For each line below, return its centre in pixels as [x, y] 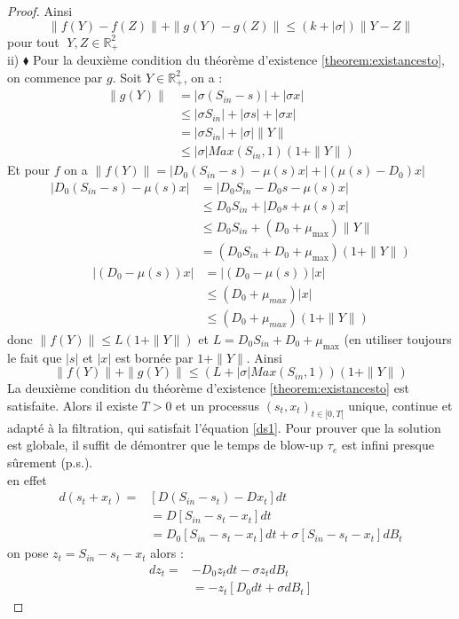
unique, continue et [400, 406]
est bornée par [154, 357]
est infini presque [388, 445]
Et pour [29, 170]
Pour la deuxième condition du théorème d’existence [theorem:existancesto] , [238, 60]
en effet [27, 479]
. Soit [127, 77]
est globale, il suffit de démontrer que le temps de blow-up [166, 445]
